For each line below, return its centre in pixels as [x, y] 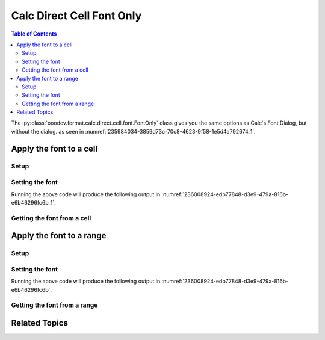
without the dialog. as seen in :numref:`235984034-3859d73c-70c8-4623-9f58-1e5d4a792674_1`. [133, 131]
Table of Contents [34, 34]
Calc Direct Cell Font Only [76, 16]
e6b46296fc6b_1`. [34, 202]
